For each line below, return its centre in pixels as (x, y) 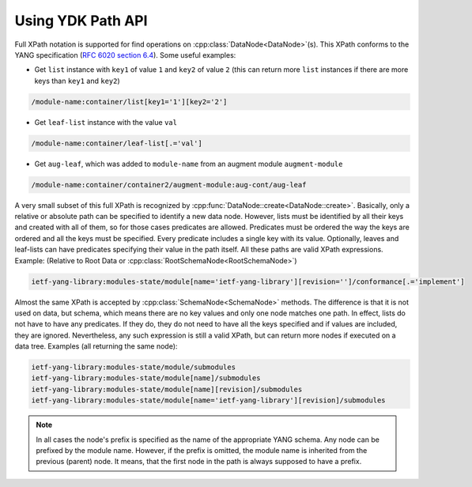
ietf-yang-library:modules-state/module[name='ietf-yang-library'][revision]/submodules (209, 400)
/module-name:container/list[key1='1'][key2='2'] (129, 102)
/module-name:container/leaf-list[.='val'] (117, 143)
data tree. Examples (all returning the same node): (96, 346)
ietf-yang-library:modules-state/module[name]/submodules (146, 378)
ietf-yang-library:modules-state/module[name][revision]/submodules (167, 389)
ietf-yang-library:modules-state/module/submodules (134, 367)
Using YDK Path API (81, 21)
